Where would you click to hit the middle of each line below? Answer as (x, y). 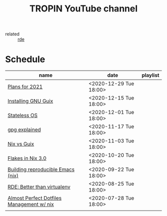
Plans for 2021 (25, 87)
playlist (150, 75)
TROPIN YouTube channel (83, 9)
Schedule (25, 59)
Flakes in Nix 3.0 (27, 158)
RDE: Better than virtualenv (39, 187)
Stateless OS (23, 115)
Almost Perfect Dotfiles (35, 198)
